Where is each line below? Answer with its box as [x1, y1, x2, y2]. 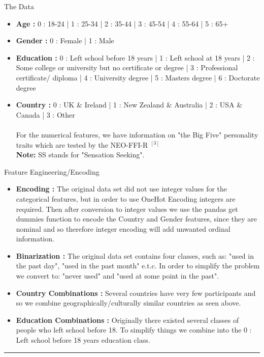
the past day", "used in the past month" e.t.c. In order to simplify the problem [16, 260, 260, 271]
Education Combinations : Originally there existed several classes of [16, 314, 239, 325]
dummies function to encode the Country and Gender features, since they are [16, 213, 257, 224]
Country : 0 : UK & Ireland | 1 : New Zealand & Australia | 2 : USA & [16, 99, 243, 110]
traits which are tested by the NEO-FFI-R [16, 139, 148, 150]
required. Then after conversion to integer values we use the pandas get [16, 203, 238, 214]
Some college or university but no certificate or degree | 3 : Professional [16, 62, 238, 73]
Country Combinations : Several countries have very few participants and [16, 287, 256, 298]
